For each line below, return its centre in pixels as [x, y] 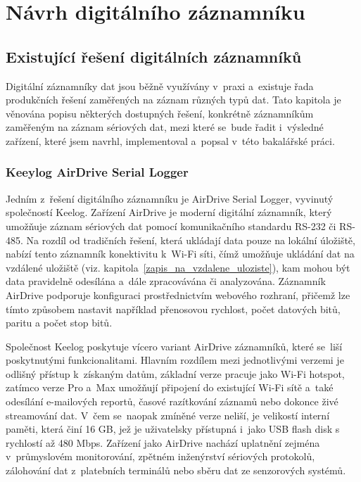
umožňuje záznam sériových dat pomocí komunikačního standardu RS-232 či [171, 226]
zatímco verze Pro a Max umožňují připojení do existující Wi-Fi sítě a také [170, 387]
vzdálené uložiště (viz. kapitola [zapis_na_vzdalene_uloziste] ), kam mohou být [178, 267]
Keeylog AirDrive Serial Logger [97, 172]
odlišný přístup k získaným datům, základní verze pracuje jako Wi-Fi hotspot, [175, 373]
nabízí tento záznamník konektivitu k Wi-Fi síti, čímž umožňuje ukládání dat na [180, 254]
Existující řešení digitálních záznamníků [154, 56]
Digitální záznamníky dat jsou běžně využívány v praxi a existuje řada [160, 85]
